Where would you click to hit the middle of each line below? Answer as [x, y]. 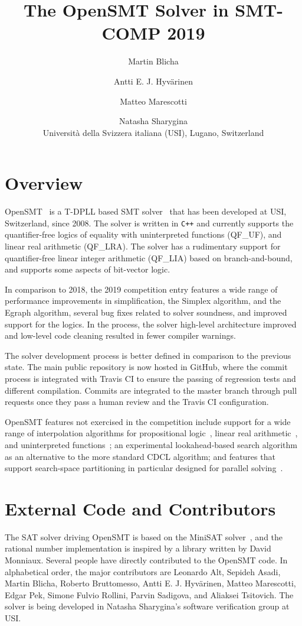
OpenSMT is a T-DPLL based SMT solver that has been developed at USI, [146, 211]
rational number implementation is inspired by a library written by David [138, 548]
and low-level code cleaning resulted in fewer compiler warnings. [120, 335]
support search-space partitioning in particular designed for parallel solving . [144, 468]
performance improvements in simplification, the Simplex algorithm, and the [143, 301]
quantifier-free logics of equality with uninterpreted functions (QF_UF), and [143, 234]
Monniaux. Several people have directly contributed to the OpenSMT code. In [146, 560]
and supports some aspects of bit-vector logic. [88, 269]
